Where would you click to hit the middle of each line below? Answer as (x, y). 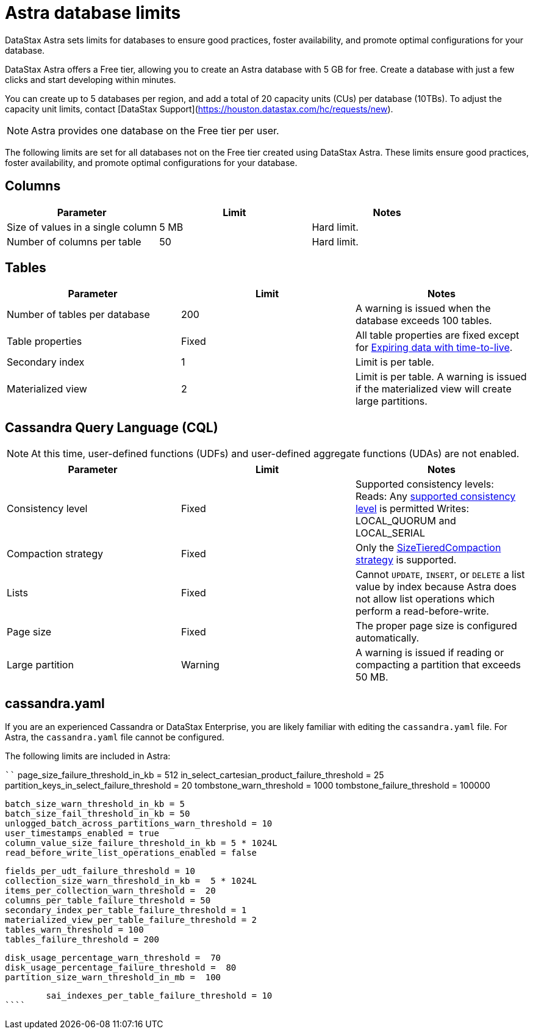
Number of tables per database (78, 315)
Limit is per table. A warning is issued (441, 377)
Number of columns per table (74, 241)
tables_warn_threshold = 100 (74, 930)
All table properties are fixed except (437, 335)
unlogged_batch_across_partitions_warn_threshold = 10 (139, 824)
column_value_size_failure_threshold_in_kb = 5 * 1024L (141, 843)
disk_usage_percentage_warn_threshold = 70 (113, 958)
